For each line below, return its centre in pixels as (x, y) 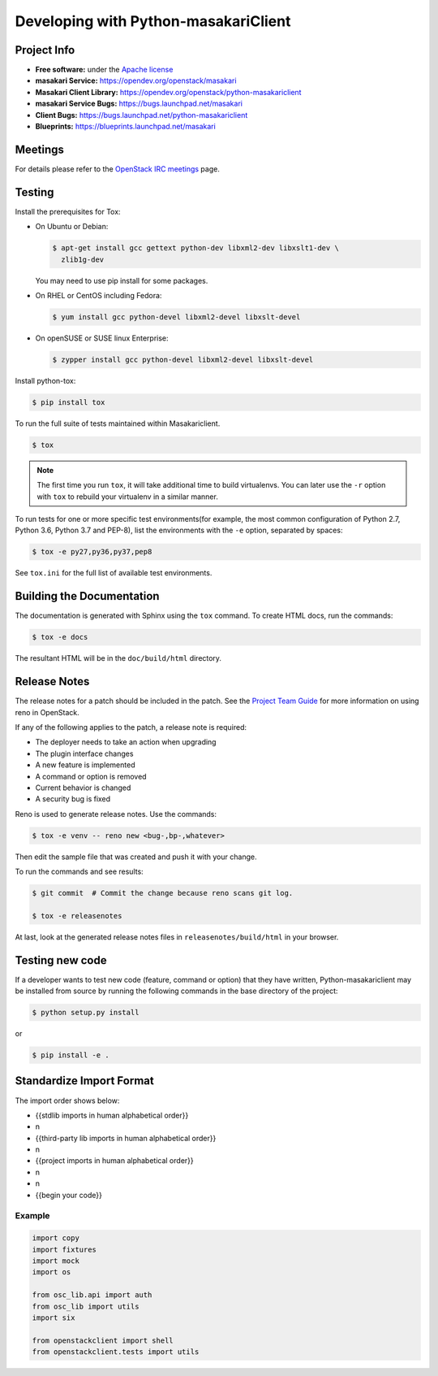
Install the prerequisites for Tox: (68, 211)
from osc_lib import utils (86, 1306)
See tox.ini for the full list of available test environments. (114, 573)
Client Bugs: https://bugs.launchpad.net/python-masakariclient (142, 115)
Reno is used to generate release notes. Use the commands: (116, 814)
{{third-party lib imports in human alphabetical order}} (126, 1138)
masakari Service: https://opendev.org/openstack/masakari (136, 80)
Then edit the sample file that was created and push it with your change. (136, 857)
